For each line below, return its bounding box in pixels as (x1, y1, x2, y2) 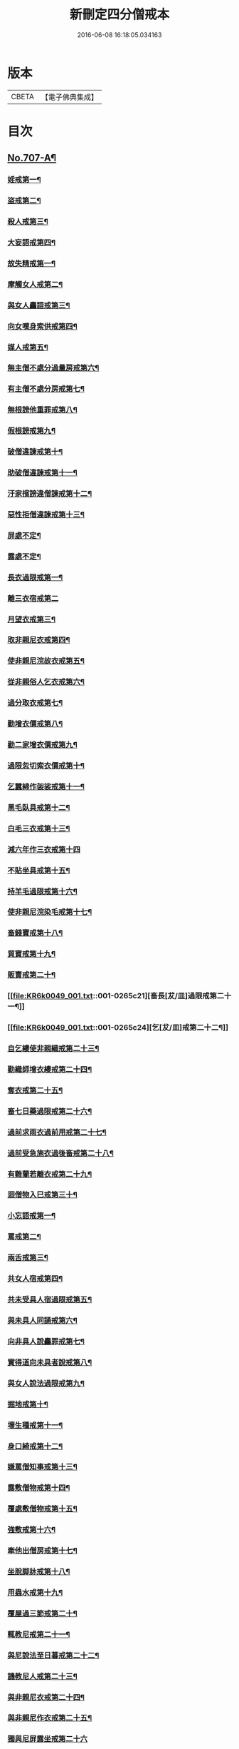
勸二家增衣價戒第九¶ (7, 740, 78, 750)
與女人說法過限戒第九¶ (7, 1378, 85, 1388)
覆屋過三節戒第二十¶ (7, 1608, 78, 1618)
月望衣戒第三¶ (7, 614, 55, 624)
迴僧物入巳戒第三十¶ (7, 1190, 78, 1200)
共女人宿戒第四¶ (7, 1274, 63, 1284)
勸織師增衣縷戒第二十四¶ (7, 1064, 92, 1074)
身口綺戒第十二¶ (7, 1441, 63, 1451)
